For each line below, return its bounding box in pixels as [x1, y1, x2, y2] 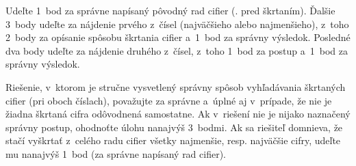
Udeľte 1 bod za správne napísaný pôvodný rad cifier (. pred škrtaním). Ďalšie [5, 3, 335, 17]
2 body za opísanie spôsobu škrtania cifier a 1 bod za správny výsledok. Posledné [5, 30, 351, 44]
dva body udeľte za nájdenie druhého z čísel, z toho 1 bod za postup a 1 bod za [5, 43, 348, 57]
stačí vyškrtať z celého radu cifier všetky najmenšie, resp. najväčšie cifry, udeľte [5, 133, 341, 148]
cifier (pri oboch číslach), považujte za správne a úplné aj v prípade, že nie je [5, 93, 332, 107]
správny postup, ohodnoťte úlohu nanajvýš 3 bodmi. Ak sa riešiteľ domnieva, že [5, 120, 343, 134]
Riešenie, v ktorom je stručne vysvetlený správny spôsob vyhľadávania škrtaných [5, 79, 346, 94]
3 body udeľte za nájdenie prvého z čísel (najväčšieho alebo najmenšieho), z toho [5, 16, 349, 31]
